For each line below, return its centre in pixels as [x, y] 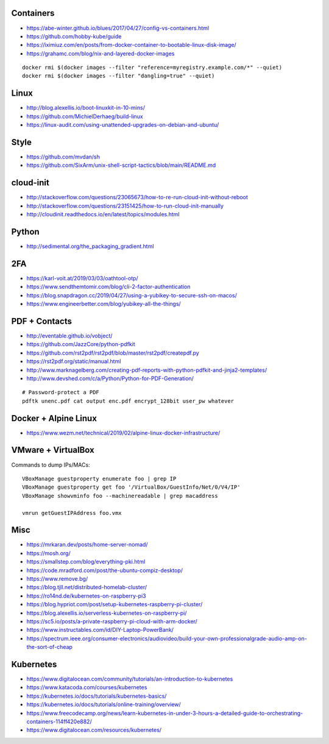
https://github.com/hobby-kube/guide [74, 36]
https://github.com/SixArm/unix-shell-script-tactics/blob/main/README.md [121, 165]
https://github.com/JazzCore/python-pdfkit [81, 344]
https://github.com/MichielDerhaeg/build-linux [85, 116]
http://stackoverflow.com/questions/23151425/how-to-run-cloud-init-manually [125, 206]
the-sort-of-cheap [50, 647]
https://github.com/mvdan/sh [63, 157]
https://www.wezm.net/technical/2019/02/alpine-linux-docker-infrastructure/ [123, 433]
